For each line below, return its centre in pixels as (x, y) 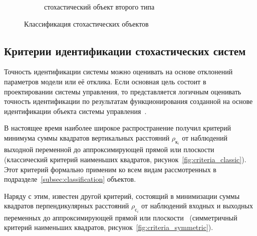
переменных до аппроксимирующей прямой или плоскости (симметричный (121, 217)
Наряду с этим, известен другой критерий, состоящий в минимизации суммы (122, 196)
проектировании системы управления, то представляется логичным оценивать (123, 91)
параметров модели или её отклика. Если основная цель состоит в (105, 81)
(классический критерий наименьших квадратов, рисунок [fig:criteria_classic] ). (125, 159)
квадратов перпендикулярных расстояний (67, 206)
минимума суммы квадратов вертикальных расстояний (87, 137)
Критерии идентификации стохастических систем (125, 50)
